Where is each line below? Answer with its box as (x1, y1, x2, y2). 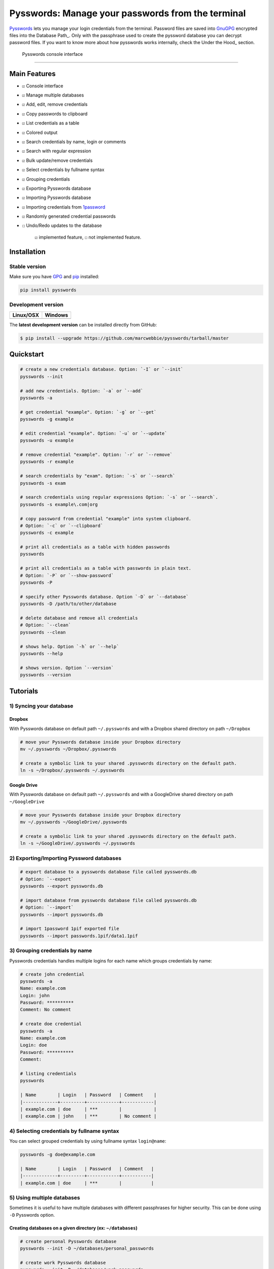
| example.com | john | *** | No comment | (20, 1113, 157, 1119)
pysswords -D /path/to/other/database (20, 601, 117, 607)
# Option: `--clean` (20, 622, 71, 628)
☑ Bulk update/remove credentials (22, 157, 93, 163)
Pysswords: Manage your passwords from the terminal (9, 8, 246, 19)
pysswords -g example (20, 416, 74, 422)
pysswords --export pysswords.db (20, 883, 104, 889)
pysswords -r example (20, 459, 74, 464)
